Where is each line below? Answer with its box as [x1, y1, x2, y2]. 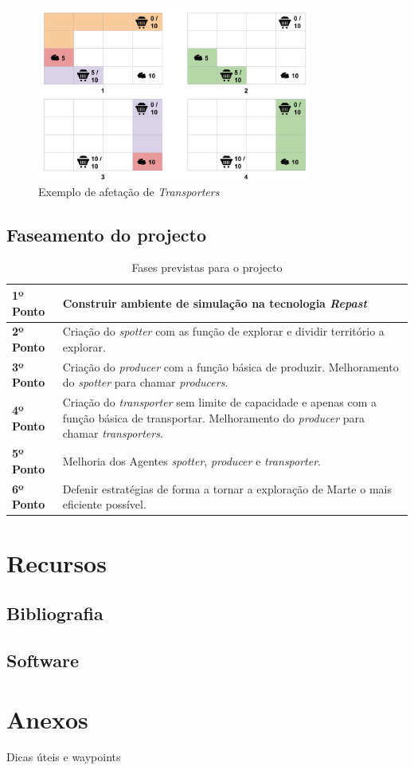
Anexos [6, 702, 88, 735]
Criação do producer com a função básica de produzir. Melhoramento [62, 358, 399, 375]
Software [6, 647, 80, 672]
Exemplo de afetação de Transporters [38, 183, 220, 199]
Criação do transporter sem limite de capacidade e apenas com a [62, 394, 377, 411]
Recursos [6, 546, 107, 579]
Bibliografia [6, 601, 103, 626]
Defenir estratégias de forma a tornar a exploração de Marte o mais [62, 480, 392, 497]
